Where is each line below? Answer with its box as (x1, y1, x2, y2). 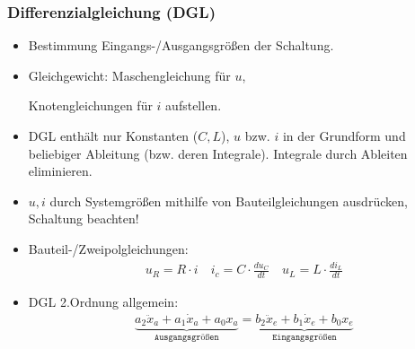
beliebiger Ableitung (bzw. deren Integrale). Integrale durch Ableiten (28, 144, 408, 162)
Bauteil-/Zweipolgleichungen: (28, 239, 189, 257)
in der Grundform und (282, 127, 406, 144)
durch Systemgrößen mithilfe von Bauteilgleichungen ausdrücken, (49, 191, 408, 210)
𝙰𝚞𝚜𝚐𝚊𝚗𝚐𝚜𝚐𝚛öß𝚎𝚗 (155, 333, 219, 343)
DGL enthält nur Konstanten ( (28, 127, 199, 144)
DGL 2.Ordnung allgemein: (28, 292, 179, 311)
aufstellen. (165, 96, 222, 115)
